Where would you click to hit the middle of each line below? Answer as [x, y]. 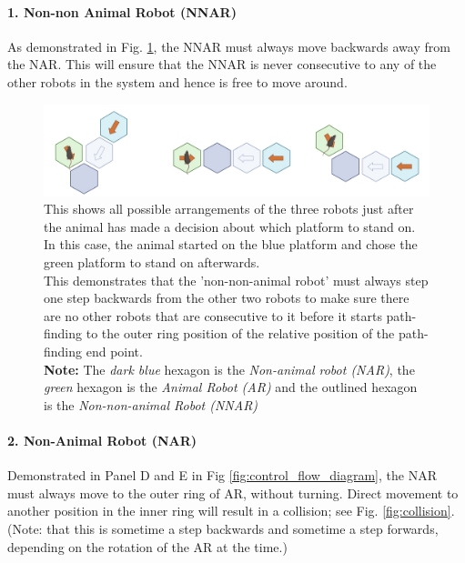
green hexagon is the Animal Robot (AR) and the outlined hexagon [231, 387]
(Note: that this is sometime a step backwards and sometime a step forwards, [223, 528]
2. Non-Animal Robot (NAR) [102, 440]
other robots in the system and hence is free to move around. [177, 81]
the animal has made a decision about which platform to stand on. [230, 226]
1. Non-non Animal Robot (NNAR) [122, 11]
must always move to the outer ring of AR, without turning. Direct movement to [233, 493]
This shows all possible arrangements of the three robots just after [229, 209]
